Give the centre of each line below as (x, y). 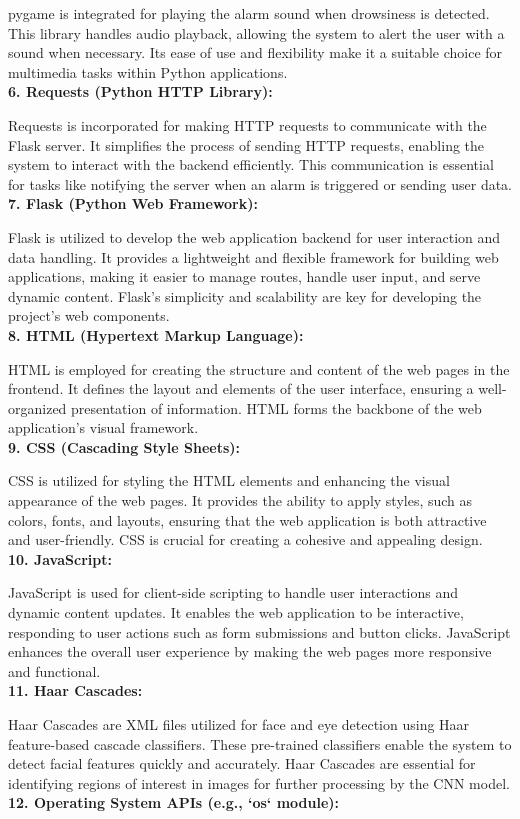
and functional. (54, 670)
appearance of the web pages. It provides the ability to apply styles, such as (240, 500)
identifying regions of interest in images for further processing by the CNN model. (259, 782)
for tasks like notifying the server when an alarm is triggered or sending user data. (260, 183)
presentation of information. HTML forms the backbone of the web (276, 407)
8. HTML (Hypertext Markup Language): (156, 334)
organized (37, 407)
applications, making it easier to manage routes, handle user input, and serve (244, 276)
